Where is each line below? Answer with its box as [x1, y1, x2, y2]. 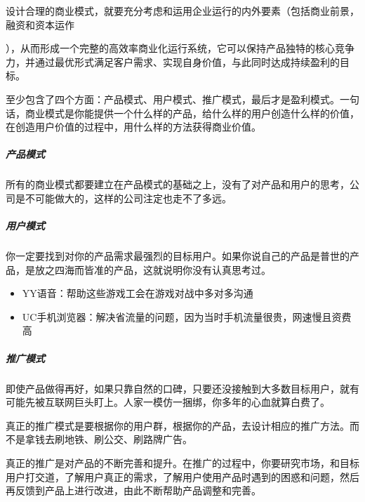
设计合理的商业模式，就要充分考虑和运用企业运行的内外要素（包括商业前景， [6, 4, 359, 18]
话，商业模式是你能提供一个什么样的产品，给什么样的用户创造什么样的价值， [6, 105, 359, 120]
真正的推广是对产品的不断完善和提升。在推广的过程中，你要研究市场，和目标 [6, 455, 359, 470]
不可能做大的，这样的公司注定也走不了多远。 [25, 190, 232, 205]
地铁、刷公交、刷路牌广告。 [64, 432, 192, 447]
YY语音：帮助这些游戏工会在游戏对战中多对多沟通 [22, 286, 253, 300]
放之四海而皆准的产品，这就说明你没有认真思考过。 [34, 262, 271, 277]
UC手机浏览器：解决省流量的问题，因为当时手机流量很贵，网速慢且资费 [22, 309, 352, 324]
